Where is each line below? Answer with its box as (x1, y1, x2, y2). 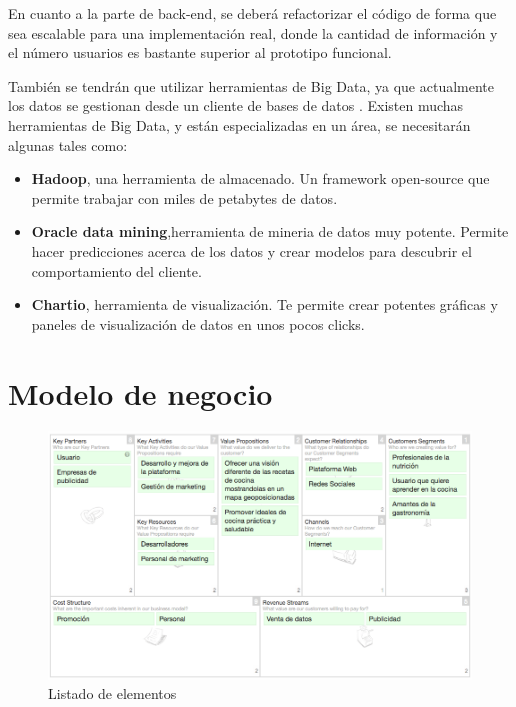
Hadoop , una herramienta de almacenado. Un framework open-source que (31, 168, 490, 189)
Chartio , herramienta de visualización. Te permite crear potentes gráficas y (31, 294, 498, 315)
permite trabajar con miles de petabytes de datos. (31, 187, 338, 208)
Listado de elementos (48, 683, 177, 704)
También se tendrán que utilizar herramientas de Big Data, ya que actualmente (8, 75, 495, 96)
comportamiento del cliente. (31, 260, 202, 281)
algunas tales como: (8, 134, 128, 155)
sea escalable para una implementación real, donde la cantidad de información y (8, 22, 498, 43)
